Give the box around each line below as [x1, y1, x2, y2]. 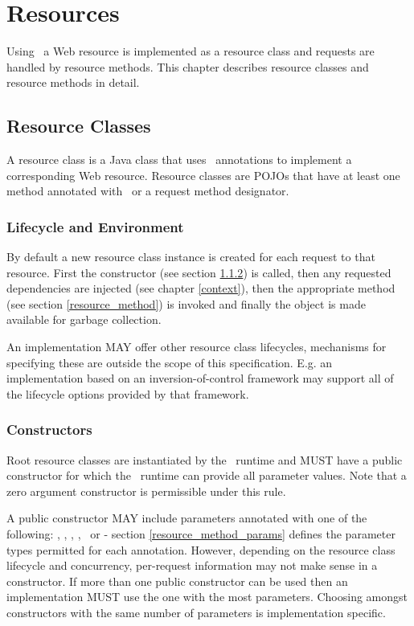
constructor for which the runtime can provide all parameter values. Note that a [6, 467, 407, 484]
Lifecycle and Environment [6, 216, 184, 236]
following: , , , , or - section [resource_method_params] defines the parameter [6, 526, 396, 542]
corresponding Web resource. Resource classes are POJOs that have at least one [6, 166, 400, 183]
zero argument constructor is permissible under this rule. [6, 482, 286, 499]
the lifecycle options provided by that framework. [6, 385, 249, 402]
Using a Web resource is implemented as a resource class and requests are [6, 43, 375, 59]
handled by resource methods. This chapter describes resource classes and [6, 58, 369, 75]
